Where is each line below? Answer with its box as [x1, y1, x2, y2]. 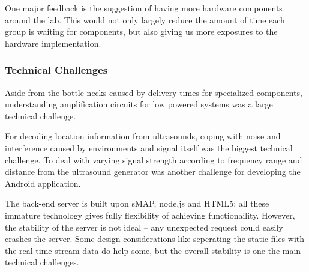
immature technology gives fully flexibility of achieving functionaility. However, [5, 208, 295, 221]
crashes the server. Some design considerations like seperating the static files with [5, 232, 304, 245]
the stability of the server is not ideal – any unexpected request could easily [5, 220, 283, 233]
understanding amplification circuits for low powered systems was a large [5, 98, 273, 110]
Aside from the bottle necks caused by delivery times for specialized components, [5, 86, 302, 98]
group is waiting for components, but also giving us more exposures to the [5, 25, 278, 38]
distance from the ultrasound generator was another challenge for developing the [5, 165, 301, 178]
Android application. [5, 177, 81, 189]
